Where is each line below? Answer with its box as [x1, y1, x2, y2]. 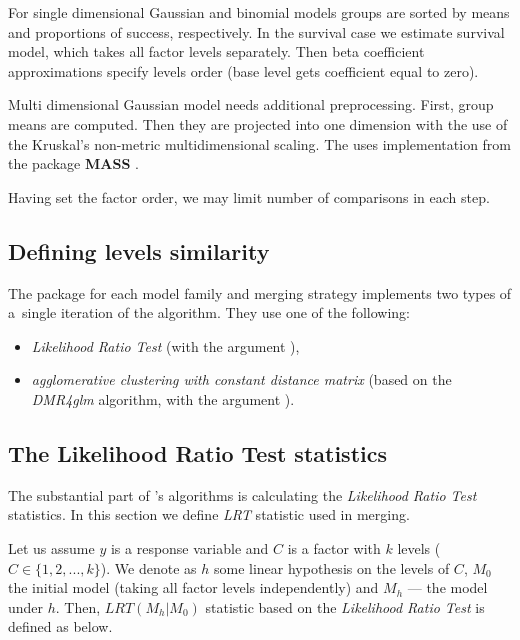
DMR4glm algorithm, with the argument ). [31, 388, 295, 409]
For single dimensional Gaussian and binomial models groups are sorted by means [8, 2, 510, 22]
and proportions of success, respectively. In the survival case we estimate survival [8, 21, 505, 42]
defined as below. [8, 616, 113, 637]
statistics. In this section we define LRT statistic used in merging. [8, 504, 410, 525]
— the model [407, 577, 488, 598]
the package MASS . [8, 153, 139, 174]
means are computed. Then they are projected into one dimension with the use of [8, 113, 508, 134]
